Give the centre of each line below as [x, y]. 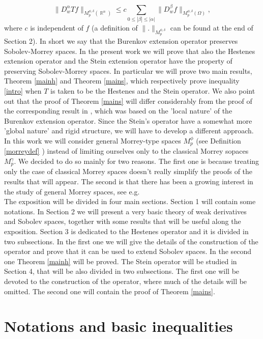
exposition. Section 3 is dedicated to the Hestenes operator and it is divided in [126, 231]
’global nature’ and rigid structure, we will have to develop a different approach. [129, 131]
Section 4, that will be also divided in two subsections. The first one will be [122, 271]
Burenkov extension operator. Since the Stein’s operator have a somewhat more [128, 120]
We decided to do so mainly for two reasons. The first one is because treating [139, 161]
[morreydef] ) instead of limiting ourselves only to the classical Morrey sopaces [126, 151]
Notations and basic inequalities [119, 326]
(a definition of [115, 27]
